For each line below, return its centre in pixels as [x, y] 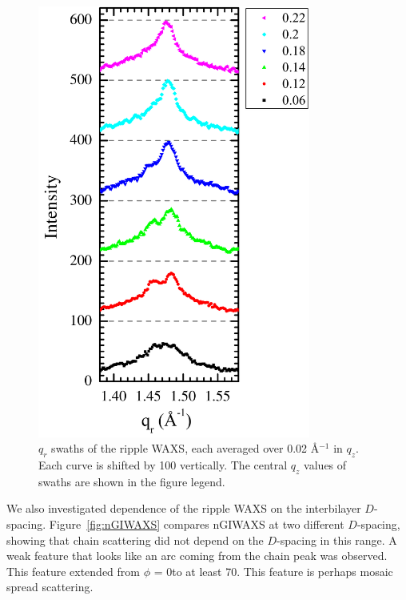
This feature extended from [73, 571]
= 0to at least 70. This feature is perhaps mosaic [273, 571]
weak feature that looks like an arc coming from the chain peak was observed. [197, 556]
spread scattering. [50, 587]
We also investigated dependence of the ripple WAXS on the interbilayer [184, 508]
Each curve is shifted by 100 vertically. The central [163, 465]
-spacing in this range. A [337, 540]
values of [325, 465]
